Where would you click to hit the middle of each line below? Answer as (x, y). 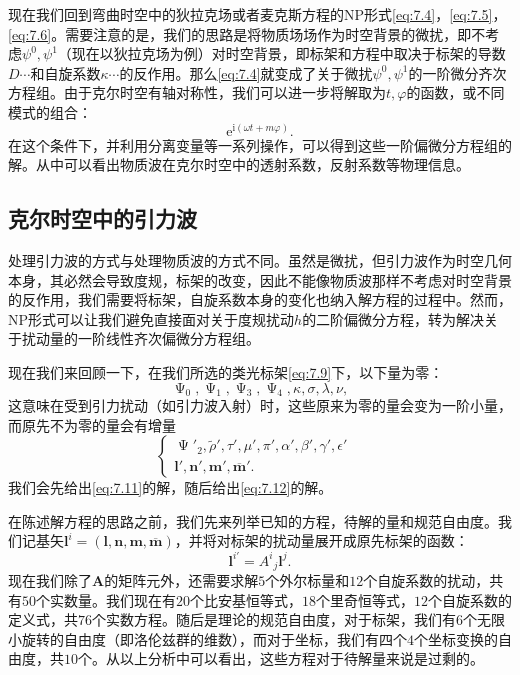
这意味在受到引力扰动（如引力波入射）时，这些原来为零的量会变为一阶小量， (260, 405)
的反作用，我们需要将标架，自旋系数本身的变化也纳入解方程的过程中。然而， (260, 299)
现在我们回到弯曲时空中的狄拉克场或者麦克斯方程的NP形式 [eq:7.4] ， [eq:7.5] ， (257, 14)
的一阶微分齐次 (457, 72)
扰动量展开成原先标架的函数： (370, 540)
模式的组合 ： (50, 111)
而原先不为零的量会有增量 (92, 424)
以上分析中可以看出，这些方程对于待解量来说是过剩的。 (301, 658)
